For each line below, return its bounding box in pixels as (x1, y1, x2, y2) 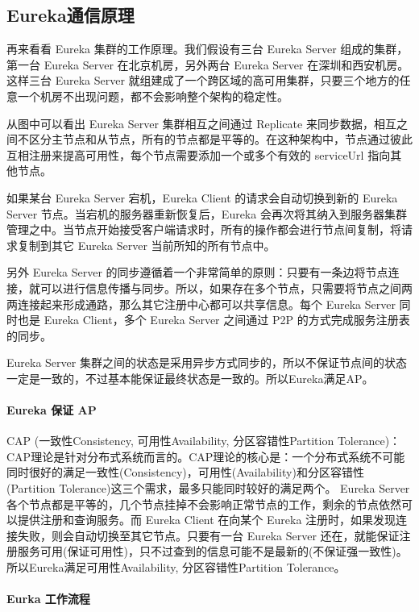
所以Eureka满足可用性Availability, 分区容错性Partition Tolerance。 (6, 559, 346, 576)
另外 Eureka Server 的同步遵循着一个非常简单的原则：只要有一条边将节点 (6, 264, 388, 281)
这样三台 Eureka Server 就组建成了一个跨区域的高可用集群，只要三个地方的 (6, 72, 400, 89)
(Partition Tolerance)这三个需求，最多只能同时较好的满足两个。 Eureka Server (6, 480, 410, 497)
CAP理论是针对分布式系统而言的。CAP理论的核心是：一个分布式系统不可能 (6, 448, 405, 464)
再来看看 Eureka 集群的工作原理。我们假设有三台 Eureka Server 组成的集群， (6, 40, 409, 57)
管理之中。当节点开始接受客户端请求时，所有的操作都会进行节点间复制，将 (6, 221, 401, 238)
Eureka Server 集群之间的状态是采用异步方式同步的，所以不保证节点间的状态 (6, 354, 407, 371)
